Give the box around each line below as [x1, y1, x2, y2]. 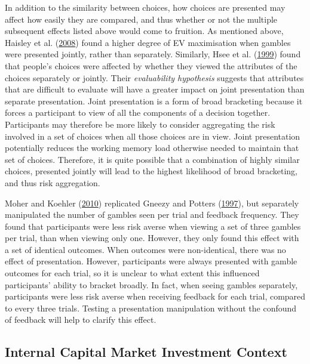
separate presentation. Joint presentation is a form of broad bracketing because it [5, 94, 303, 107]
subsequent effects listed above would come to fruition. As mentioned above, [5, 24, 284, 37]
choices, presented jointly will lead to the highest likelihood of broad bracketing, [5, 165, 297, 177]
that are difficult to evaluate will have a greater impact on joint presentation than [5, 83, 305, 95]
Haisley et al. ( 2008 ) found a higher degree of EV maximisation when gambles [5, 36, 291, 48]
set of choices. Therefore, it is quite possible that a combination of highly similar [5, 153, 300, 165]
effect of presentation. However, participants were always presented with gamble [5, 255, 297, 267]
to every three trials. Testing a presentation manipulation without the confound [5, 301, 297, 314]
